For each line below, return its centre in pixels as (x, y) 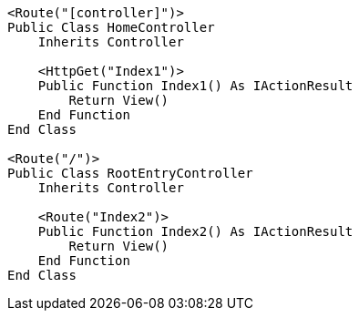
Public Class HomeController (111, 27)
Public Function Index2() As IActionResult (195, 231)
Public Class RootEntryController (130, 173)
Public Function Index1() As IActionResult (195, 86)
